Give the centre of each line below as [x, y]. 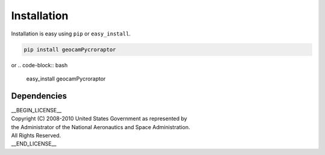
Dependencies [39, 96]
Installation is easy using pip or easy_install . [71, 34]
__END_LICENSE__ [34, 144]
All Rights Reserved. [36, 135]
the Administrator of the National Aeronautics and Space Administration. [101, 127]
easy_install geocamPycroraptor [66, 79]
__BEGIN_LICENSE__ [36, 110]
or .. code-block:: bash [39, 65]
